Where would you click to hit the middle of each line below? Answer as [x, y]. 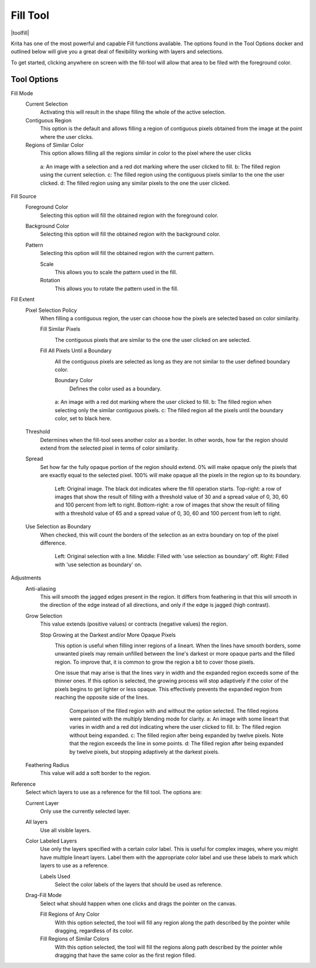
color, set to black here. [83, 418]
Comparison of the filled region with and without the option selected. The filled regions [174, 711]
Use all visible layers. [66, 830]
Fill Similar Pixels [60, 329]
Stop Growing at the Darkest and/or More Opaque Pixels [108, 635]
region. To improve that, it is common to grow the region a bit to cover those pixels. [155, 662]
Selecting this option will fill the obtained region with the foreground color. [129, 215]
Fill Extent [23, 300]
